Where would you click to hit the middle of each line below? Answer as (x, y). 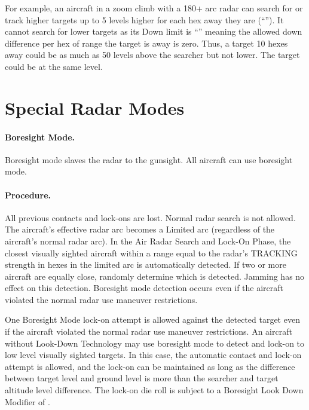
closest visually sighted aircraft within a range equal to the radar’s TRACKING (151, 253)
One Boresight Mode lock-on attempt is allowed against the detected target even (152, 319)
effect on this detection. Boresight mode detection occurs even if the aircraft (144, 288)
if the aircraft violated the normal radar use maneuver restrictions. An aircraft (149, 331)
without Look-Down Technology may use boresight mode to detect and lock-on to (155, 343)
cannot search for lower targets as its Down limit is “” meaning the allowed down (154, 31)
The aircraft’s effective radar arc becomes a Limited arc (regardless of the (140, 229)
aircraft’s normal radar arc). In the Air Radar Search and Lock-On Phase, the (148, 241)
